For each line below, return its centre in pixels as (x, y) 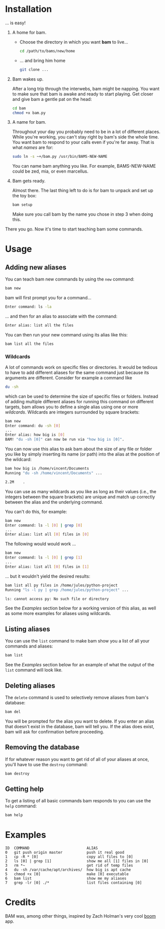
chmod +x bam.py (29, 113)
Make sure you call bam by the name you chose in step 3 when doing (83, 214)
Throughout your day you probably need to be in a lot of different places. (86, 132)
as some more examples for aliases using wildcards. (58, 613)
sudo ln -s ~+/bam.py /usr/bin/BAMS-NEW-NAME (60, 157)
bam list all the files (30, 344)
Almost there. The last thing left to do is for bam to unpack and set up (83, 190)
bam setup (22, 205)
